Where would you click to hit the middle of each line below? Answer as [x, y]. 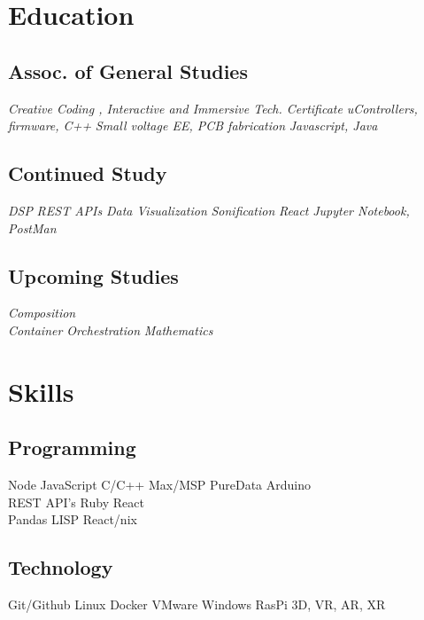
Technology [61, 567]
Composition [42, 313]
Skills [41, 391]
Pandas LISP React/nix [73, 519]
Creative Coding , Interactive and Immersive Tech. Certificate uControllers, [213, 108]
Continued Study [88, 173]
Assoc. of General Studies [128, 71]
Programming [72, 447]
